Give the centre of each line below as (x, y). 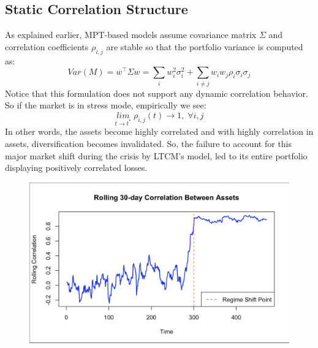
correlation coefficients (47, 46)
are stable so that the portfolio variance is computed (205, 46)
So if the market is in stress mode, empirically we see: (106, 105)
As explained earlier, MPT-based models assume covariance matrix (131, 35)
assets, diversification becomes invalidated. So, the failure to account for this (149, 144)
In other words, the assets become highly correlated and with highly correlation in (159, 131)
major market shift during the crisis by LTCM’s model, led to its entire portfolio (156, 155)
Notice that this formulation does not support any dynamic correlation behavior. (157, 93)
